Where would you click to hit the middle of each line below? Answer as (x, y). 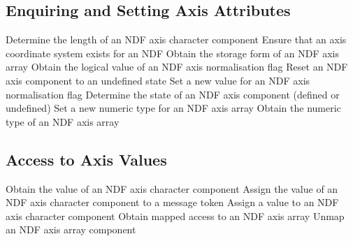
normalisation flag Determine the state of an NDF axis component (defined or (173, 94)
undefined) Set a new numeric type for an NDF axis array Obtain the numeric (173, 108)
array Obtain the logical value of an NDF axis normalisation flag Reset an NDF (177, 67)
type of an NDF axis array (63, 121)
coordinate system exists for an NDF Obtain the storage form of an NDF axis (173, 53)
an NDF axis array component (71, 229)
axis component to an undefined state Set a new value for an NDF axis (158, 80)
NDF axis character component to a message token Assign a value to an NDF (172, 202)
